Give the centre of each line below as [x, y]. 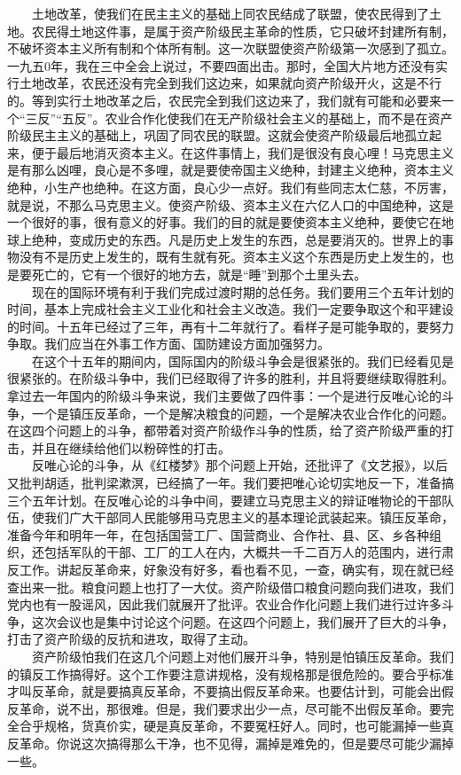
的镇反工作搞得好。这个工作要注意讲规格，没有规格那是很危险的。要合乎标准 [230, 673]
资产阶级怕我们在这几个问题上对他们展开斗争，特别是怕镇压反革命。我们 [242, 656]
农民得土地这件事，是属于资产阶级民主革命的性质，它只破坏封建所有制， [242, 31]
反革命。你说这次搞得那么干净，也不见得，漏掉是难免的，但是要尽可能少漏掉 [230, 743]
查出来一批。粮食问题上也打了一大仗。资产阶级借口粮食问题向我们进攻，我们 [230, 587]
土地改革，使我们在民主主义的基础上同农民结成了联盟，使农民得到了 [230, 13]
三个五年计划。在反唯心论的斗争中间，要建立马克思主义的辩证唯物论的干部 [224, 500]
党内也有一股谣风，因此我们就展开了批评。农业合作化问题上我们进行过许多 [224, 604]
